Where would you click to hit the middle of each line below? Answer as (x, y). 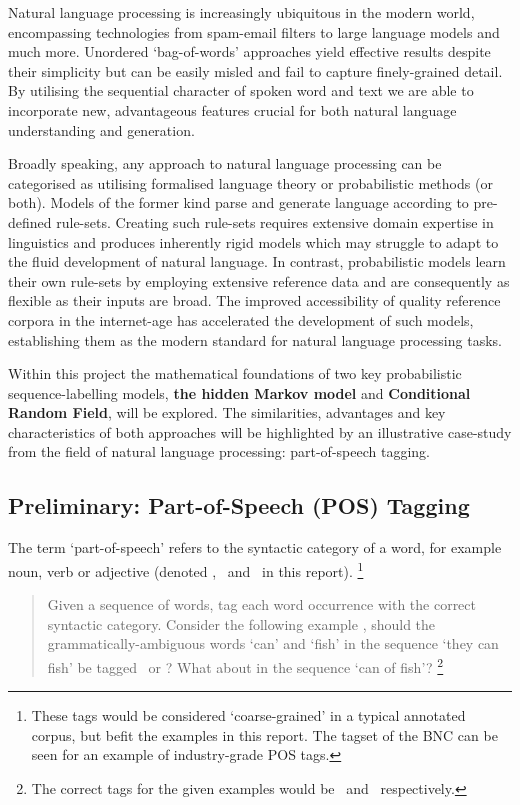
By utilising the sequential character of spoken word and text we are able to (241, 90)
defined (30, 221)
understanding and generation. (101, 129)
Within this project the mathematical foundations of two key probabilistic (235, 373)
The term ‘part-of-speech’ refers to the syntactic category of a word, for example (255, 547)
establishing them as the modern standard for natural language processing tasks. (255, 339)
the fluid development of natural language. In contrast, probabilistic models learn (257, 261)
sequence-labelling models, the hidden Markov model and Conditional (239, 392)
